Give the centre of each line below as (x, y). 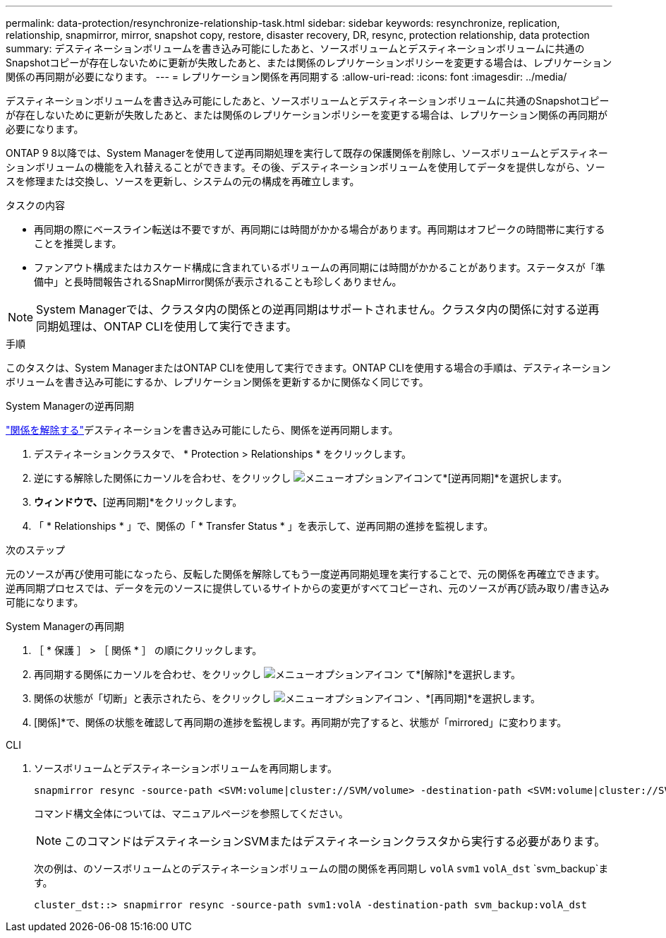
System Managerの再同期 (65, 626)
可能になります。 (45, 602)
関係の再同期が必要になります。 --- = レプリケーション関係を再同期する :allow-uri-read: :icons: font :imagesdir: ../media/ (286, 77)
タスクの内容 (35, 205)
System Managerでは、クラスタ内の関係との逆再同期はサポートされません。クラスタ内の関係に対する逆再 (318, 309)
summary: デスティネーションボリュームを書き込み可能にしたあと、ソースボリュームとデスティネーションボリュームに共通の (295, 48)
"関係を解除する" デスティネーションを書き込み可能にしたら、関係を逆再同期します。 (202, 430)
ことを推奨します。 (78, 243)
